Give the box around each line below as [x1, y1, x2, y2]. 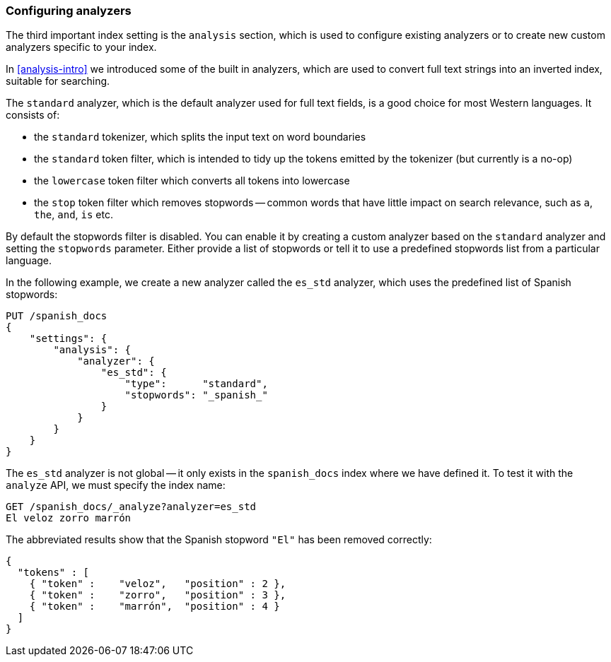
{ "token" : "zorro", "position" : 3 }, [29, 589, 286, 601]
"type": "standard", [124, 378, 268, 390]
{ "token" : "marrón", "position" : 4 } [29, 601, 280, 613]
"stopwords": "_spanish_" [124, 389, 268, 401]
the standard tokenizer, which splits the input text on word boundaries [34, 131, 366, 143]
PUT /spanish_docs [6, 310, 107, 322]
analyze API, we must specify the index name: [6, 479, 226, 492]
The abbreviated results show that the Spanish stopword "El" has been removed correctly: [6, 533, 432, 546]
